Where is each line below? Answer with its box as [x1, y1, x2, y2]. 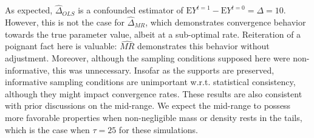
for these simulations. [118, 123, 199, 136]
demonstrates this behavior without [137, 40, 270, 52]
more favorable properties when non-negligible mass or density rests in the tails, [5, 111, 302, 123]
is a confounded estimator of [78, 4, 183, 16]
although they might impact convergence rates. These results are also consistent [5, 87, 302, 100]
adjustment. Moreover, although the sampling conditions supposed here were [5, 52, 290, 64]
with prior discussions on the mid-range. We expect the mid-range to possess [5, 99, 291, 112]
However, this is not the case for [5, 16, 125, 29]
